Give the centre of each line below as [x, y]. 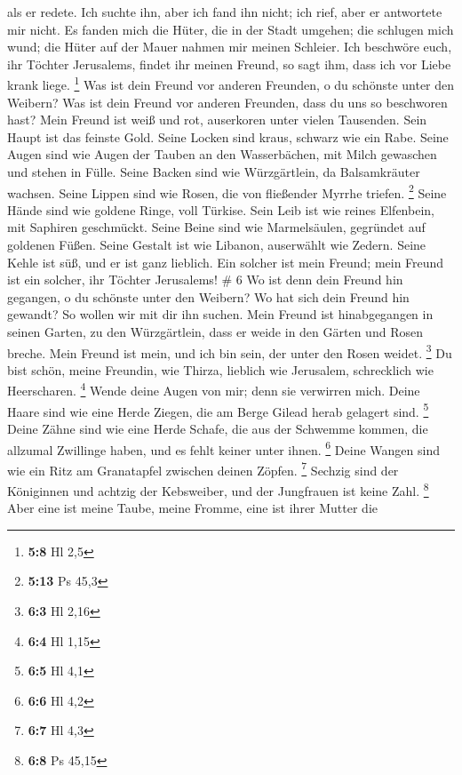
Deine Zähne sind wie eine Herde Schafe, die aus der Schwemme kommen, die [218, 428]
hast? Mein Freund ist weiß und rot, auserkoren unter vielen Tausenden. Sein [217, 120]
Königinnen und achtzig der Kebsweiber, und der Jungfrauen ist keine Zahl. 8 [218, 489]
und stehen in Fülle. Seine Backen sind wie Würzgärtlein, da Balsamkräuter [214, 172]
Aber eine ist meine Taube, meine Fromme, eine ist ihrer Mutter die [193, 508]
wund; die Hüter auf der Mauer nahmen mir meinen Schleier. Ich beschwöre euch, [230, 47]
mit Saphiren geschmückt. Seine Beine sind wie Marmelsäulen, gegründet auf [216, 227]
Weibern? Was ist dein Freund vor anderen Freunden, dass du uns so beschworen [227, 102]
